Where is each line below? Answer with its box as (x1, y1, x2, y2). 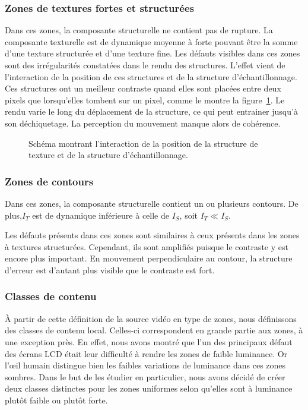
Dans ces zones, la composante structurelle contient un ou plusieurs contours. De (5, 197, 299, 209)
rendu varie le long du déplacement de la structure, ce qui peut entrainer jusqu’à (5, 105, 298, 118)
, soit (179, 209, 198, 221)
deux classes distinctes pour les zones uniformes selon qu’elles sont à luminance (5, 382, 293, 395)
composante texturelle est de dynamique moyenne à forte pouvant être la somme (5, 35, 298, 48)
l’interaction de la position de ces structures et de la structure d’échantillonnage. (5, 70, 297, 83)
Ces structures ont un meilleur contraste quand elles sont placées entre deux (5, 82, 281, 94)
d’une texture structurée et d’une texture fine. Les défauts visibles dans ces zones (5, 47, 300, 59)
